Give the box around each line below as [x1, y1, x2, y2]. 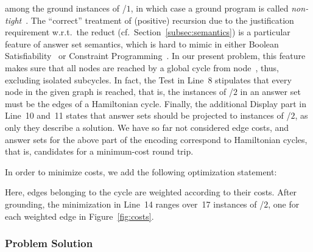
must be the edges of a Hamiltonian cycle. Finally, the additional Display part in [5, 97, 306, 110]
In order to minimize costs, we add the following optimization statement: [5, 165, 277, 178]
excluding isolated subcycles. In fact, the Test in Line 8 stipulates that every [5, 73, 292, 86]
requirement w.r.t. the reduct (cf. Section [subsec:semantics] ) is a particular [5, 26, 290, 38]
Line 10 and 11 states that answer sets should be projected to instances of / [5, 109, 291, 122]
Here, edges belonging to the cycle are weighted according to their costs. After [5, 186, 297, 198]
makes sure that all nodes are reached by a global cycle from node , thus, [5, 61, 279, 74]
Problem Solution [5, 236, 93, 251]
